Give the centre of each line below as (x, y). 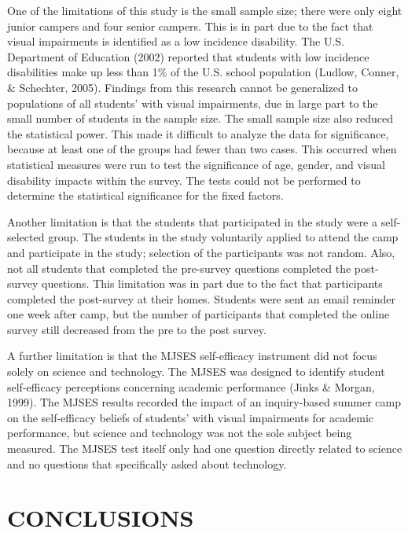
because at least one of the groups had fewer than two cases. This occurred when (202, 149)
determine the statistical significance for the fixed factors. (145, 195)
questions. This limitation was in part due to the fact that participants (212, 283)
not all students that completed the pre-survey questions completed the (179, 268)
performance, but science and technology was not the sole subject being (180, 433)
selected (26, 237)
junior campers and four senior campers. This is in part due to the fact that (190, 26)
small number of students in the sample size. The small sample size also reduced (200, 118)
